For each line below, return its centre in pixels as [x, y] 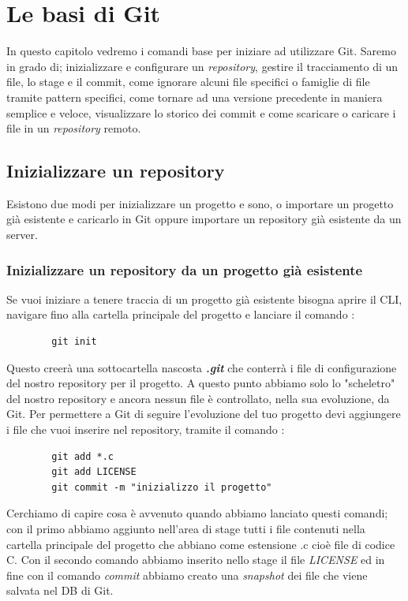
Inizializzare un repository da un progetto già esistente [185, 269]
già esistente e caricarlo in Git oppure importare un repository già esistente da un [204, 219]
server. [22, 235]
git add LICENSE [94, 472]
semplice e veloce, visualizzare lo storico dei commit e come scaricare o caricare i [201, 112]
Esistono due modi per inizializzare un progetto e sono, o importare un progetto [200, 203]
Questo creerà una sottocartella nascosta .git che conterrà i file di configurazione [202, 367]
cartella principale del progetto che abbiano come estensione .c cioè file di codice [201, 544]
